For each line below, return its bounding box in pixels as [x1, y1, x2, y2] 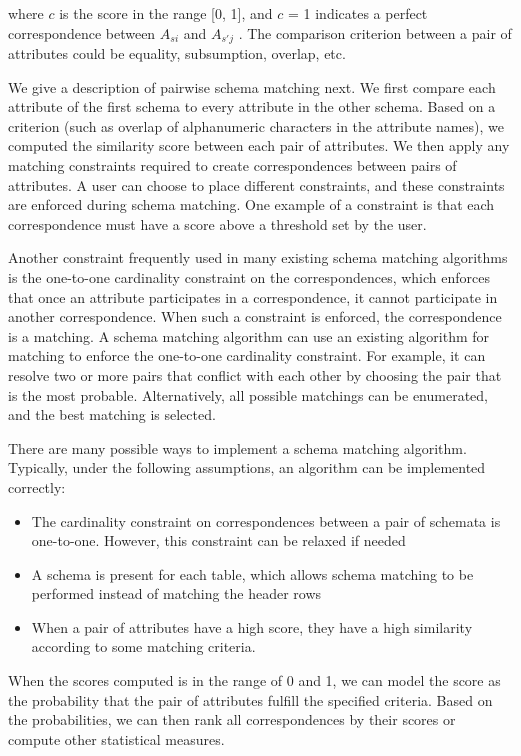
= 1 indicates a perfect [287, 3, 428, 23]
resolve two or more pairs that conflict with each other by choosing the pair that [8, 364, 502, 385]
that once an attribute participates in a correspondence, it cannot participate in [8, 286, 498, 307]
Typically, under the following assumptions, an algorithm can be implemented [8, 457, 486, 478]
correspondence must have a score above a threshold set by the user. [8, 213, 427, 234]
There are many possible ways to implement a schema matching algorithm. [8, 437, 467, 458]
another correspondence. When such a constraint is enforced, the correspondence [8, 306, 502, 327]
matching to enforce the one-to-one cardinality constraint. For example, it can [8, 345, 486, 366]
